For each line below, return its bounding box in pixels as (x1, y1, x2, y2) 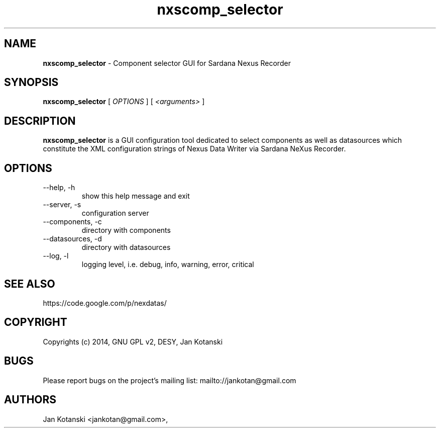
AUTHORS (4, 393, 57, 406)
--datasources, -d (43, 234, 102, 243)
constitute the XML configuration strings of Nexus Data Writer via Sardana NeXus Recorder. (43, 144, 346, 153)
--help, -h (43, 183, 75, 192)
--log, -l (43, 251, 69, 261)
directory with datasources (81, 243, 171, 252)
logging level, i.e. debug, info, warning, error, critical (81, 260, 254, 269)
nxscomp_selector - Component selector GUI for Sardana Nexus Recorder (43, 58, 291, 67)
